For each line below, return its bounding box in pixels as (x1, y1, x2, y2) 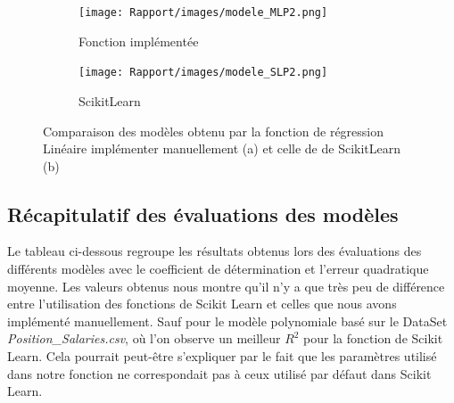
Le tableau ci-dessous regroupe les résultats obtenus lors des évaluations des (7, 242, 422, 260)
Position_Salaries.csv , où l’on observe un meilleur (7, 329, 281, 348)
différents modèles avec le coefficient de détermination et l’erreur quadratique (7, 259, 429, 278)
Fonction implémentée (78, 31, 199, 50)
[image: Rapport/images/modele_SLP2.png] (78, 66, 328, 79)
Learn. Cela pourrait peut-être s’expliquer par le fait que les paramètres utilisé (7, 347, 437, 366)
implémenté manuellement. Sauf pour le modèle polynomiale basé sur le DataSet (7, 311, 448, 330)
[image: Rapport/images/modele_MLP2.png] (78, 6, 328, 19)
